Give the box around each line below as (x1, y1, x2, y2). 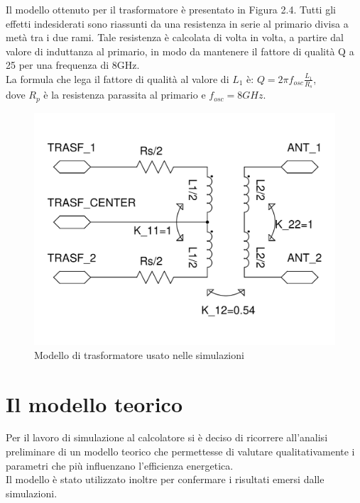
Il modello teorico (6, 389, 183, 418)
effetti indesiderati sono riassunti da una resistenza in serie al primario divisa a (6, 16, 349, 31)
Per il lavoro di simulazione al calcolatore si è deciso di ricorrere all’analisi (6, 430, 328, 445)
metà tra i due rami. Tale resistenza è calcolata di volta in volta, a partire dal (6, 30, 344, 45)
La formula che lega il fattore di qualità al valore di (6, 71, 229, 86)
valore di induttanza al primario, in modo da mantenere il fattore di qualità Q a (6, 43, 354, 58)
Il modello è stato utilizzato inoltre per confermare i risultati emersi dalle (6, 472, 324, 487)
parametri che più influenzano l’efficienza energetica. (6, 458, 234, 472)
